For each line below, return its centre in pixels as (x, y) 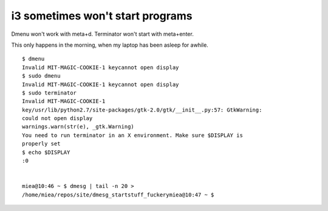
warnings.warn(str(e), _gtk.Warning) (78, 127)
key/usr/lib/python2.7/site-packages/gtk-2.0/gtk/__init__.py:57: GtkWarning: (142, 110)
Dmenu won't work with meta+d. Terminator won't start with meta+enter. (102, 34)
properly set (41, 144)
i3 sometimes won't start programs (102, 16)
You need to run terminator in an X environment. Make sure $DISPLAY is (132, 135)
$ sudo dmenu (41, 76)
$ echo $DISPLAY (46, 152)
